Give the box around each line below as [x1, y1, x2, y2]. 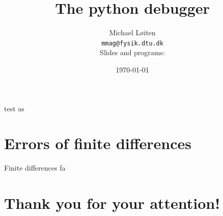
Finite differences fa [4, 162, 66, 173]
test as [4, 103, 24, 113]
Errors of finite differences [4, 133, 191, 154]
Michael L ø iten [109, 27, 156, 38]
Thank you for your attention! [4, 193, 220, 213]
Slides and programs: [100, 47, 165, 58]
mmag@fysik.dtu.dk [101, 39, 163, 47]
